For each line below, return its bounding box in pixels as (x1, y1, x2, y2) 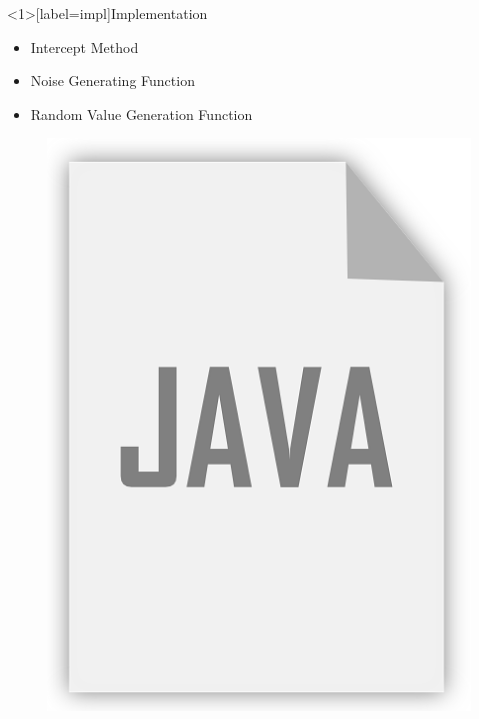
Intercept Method (30, 36, 139, 57)
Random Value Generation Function (30, 103, 253, 124)
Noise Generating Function (30, 70, 195, 91)
